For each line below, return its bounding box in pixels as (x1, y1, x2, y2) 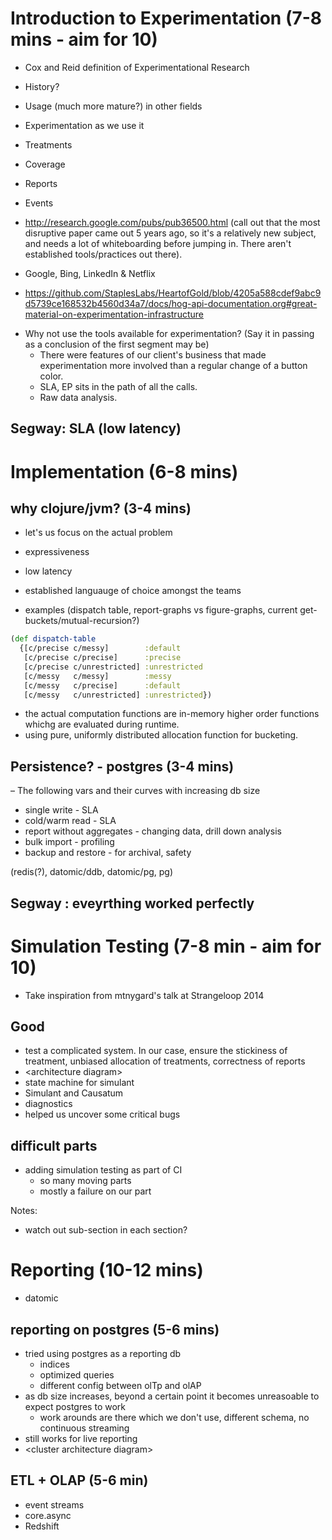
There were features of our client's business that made (39, 348, 267, 361)
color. (39, 370, 64, 382)
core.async (24, 1509, 72, 1521)
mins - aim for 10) (10, 28, 158, 51)
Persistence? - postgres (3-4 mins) (10, 758, 235, 775)
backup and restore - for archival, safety (24, 847, 192, 859)
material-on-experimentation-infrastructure (24, 308, 204, 320)
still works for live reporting (24, 1432, 138, 1444)
